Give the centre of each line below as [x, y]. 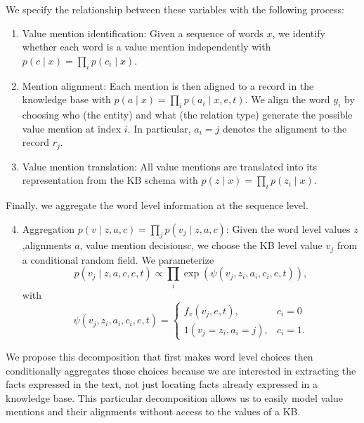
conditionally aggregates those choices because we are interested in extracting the [181, 370]
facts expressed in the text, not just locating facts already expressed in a [162, 384]
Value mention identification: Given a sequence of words [143, 33]
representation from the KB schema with [110, 180]
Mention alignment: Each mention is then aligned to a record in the [168, 85]
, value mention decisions [134, 245]
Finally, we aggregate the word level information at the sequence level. [157, 205]
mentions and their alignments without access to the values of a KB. [153, 411]
